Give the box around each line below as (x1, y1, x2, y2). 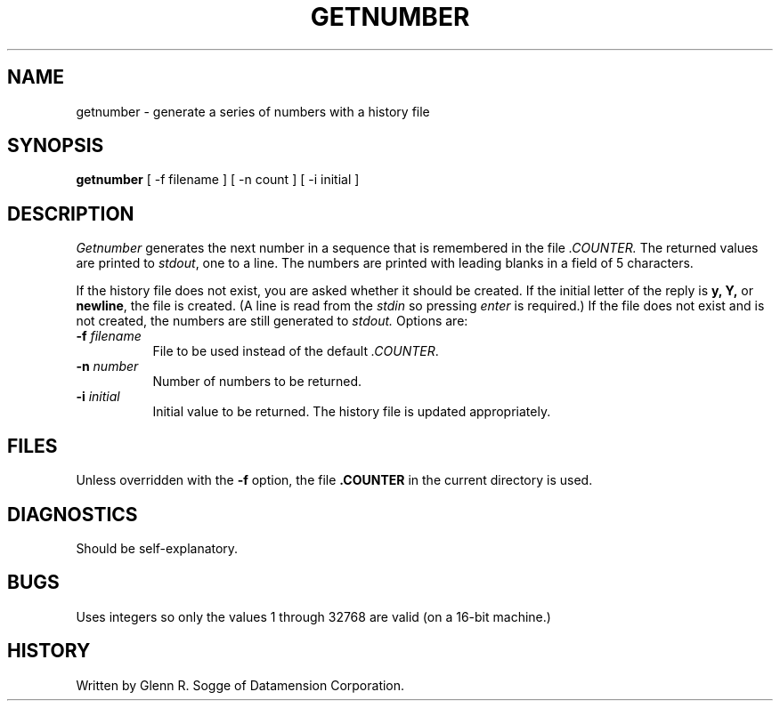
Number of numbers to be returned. (152, 374, 362, 390)
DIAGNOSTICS (7, 503, 138, 526)
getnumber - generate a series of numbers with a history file (76, 103, 430, 119)
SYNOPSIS (7, 134, 104, 157)
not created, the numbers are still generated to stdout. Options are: (76, 313, 468, 329)
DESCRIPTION (7, 202, 134, 225)
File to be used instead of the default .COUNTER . (152, 343, 439, 359)
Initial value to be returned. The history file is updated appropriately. (152, 404, 551, 420)
